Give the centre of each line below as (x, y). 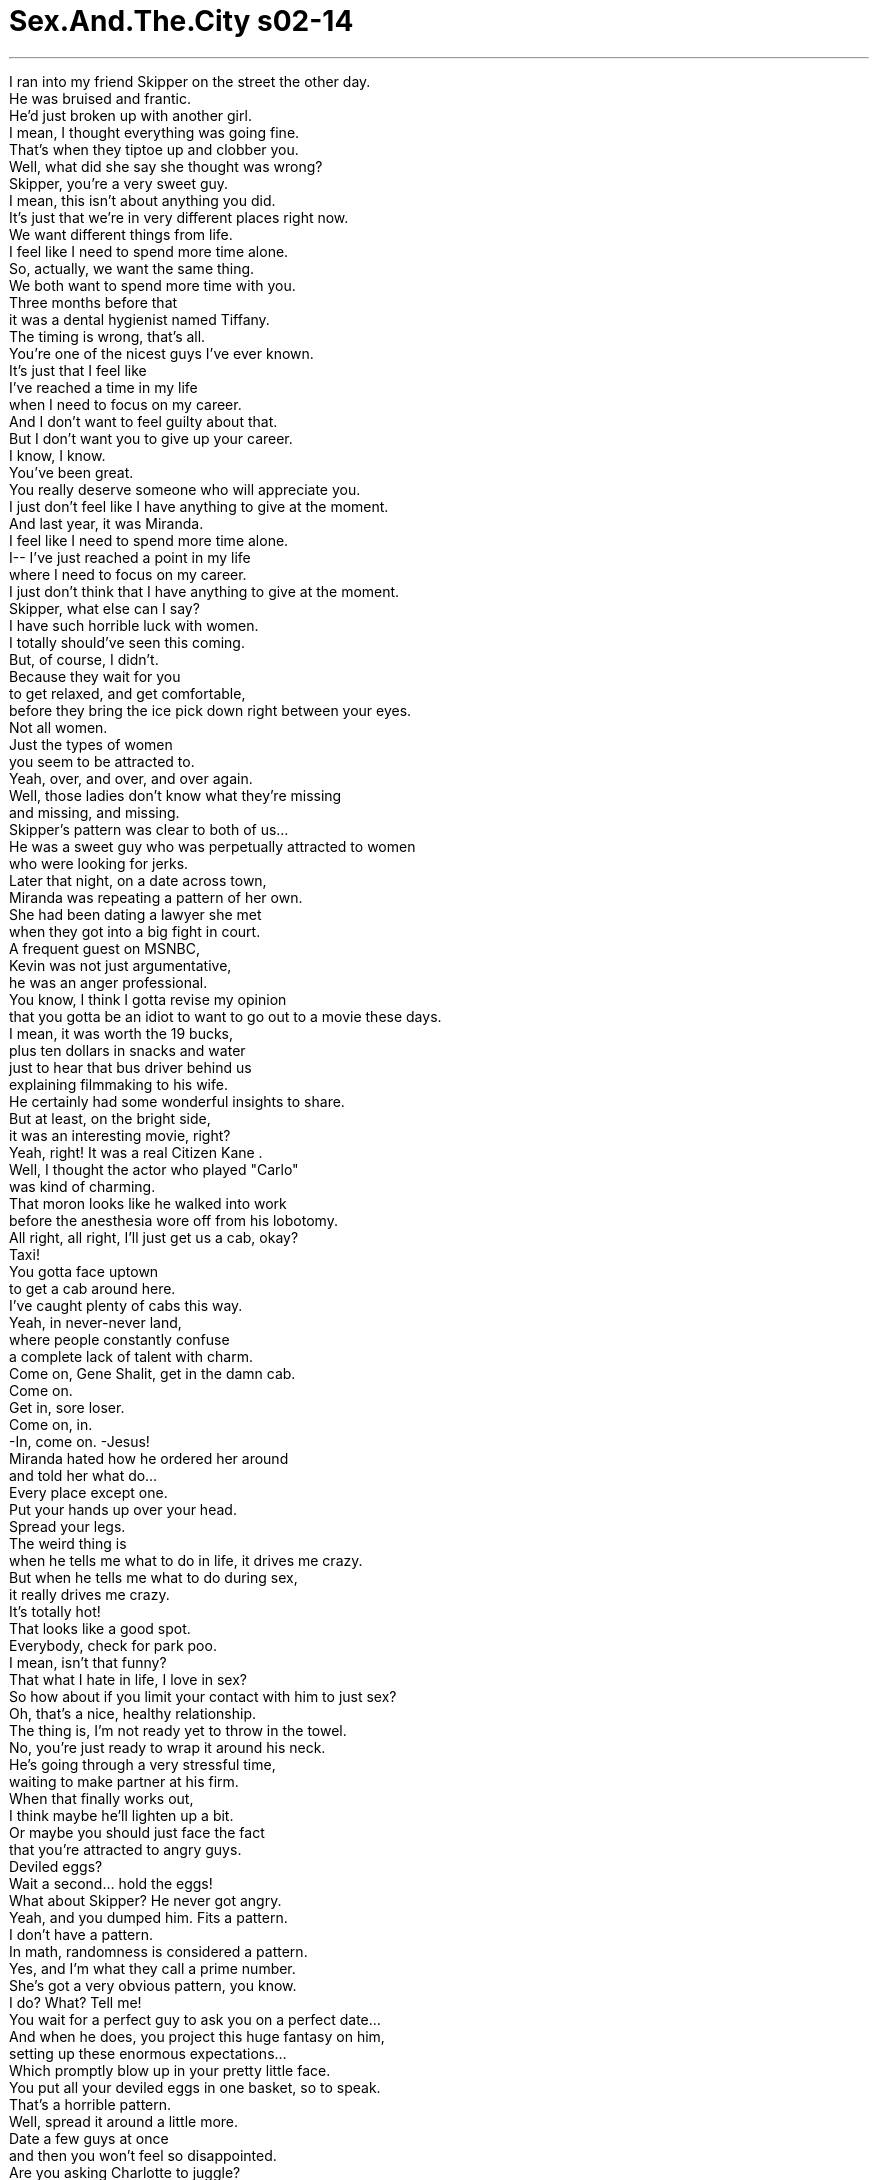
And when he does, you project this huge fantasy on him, (197, 2036)
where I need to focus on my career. (128, 574)
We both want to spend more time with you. (152, 285)
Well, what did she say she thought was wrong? (166, 166)
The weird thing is (68, 1543)
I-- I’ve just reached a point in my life (130, 557)
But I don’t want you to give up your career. (151, 438)
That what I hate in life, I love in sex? (128, 1679)
